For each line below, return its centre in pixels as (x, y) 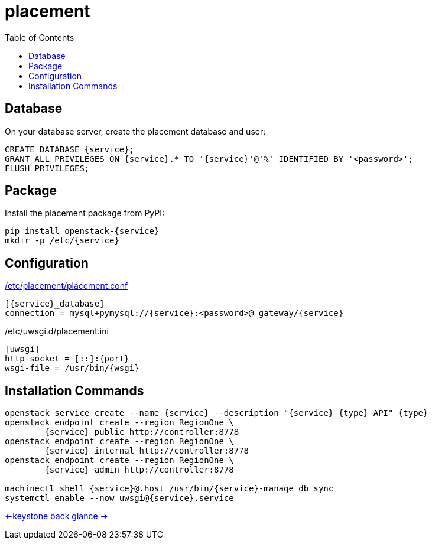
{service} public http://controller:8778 (142, 432)
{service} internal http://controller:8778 (147, 451)
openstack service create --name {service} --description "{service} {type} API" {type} (217, 413)
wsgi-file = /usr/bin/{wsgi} (72, 368)
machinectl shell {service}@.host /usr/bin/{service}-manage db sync (169, 489)
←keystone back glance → (56, 516)
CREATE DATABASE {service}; (70, 149)
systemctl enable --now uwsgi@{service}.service (119, 498)
